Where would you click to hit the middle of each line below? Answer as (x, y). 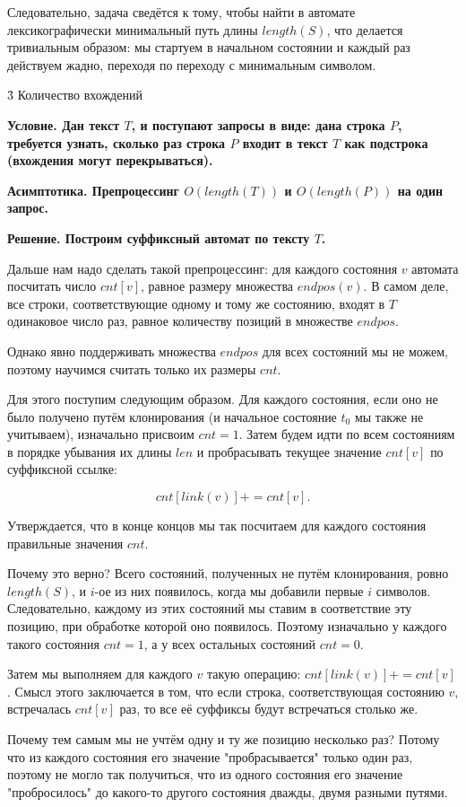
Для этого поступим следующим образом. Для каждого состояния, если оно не (223, 399)
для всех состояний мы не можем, (355, 351)
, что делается (365, 29)
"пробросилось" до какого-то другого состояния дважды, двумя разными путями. (228, 791)
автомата (435, 268)
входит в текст (285, 142)
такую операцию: (254, 674)
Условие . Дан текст (64, 124)
